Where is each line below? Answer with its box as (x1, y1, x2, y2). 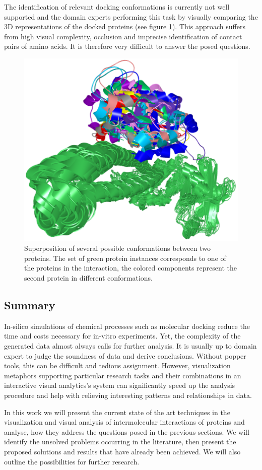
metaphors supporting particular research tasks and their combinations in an (4, 370, 241, 380)
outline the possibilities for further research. (4, 456, 140, 466)
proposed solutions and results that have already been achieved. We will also (4, 446, 241, 456)
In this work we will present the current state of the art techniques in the (4, 407, 230, 417)
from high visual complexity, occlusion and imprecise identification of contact (4, 31, 242, 41)
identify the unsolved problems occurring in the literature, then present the (4, 436, 236, 447)
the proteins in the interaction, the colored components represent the (24, 262, 237, 273)
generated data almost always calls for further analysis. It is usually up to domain (4, 341, 257, 351)
